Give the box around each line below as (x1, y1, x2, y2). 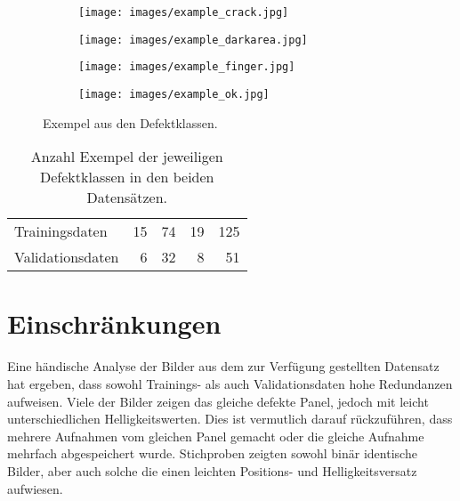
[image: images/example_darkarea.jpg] (78, 33, 308, 46)
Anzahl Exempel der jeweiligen (30, 146, 223, 167)
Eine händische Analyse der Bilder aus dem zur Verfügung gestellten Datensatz (7, 357, 440, 376)
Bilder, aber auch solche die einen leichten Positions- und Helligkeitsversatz (7, 461, 417, 480)
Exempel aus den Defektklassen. (43, 113, 218, 132)
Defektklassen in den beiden (40, 166, 214, 188)
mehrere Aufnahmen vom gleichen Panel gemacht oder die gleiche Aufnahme (7, 426, 424, 445)
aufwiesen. (7, 479, 63, 497)
